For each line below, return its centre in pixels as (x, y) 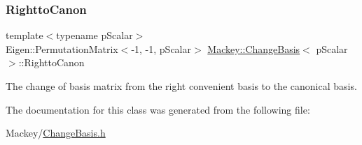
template (25, 35)
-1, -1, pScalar (161, 48)
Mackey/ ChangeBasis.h (56, 133)
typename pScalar (95, 35)
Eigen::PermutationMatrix (62, 48)
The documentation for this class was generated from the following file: (158, 109)
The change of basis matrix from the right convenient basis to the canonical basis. (181, 86)
